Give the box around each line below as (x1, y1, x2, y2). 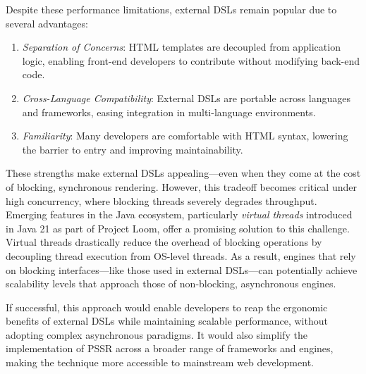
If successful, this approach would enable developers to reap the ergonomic (6, 299, 328, 314)
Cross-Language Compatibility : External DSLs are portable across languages (22, 90, 350, 105)
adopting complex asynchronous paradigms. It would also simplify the (6, 327, 307, 342)
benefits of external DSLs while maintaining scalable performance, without (6, 313, 328, 328)
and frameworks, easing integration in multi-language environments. (22, 104, 316, 119)
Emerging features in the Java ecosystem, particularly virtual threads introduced (6, 207, 353, 222)
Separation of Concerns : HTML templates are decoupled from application (22, 39, 341, 54)
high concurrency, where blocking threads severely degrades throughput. (6, 193, 317, 208)
